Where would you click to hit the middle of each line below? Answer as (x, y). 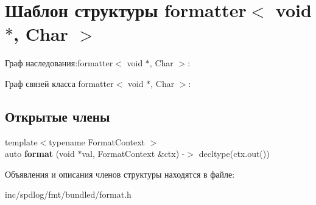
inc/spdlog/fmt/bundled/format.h (68, 194)
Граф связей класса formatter (59, 83)
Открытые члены (58, 116)
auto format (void (40, 154)
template (21, 141)
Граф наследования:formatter (59, 63)
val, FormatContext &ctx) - (133, 154)
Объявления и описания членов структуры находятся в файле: (120, 174)
